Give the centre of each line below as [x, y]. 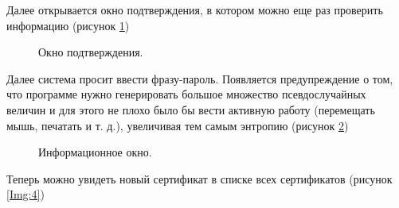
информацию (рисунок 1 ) [68, 25]
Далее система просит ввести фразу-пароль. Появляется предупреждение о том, [200, 78]
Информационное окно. [95, 152]
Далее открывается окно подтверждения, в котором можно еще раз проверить [195, 10]
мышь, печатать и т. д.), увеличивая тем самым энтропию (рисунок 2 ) [178, 125]
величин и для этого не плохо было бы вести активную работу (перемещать [191, 109]
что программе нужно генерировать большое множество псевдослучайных [186, 94]
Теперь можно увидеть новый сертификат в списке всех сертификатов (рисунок [199, 178]
